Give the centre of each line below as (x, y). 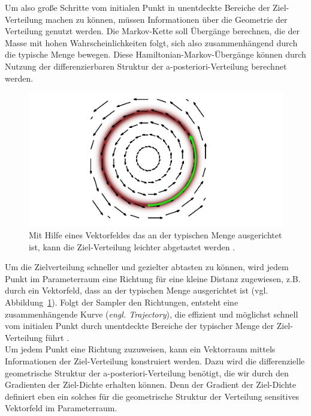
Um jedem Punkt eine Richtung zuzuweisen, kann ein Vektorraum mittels (140, 349)
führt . (57, 337)
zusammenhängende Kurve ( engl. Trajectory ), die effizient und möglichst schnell (152, 314)
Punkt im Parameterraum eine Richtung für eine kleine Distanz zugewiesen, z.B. (153, 278)
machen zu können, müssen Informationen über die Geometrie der (166, 19)
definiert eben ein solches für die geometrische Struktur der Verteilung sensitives (152, 396)
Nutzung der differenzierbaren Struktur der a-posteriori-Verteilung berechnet (146, 66)
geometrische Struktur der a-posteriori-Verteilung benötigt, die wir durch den (147, 372)
